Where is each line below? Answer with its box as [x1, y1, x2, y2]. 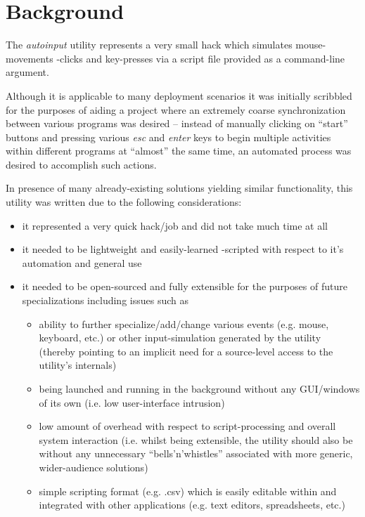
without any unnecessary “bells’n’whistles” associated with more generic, [39, 446, 353, 461]
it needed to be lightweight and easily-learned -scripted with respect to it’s [22, 242, 344, 256]
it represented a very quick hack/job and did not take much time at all [22, 218, 328, 233]
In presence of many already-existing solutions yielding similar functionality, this [6, 181, 353, 195]
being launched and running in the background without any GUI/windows [39, 381, 360, 395]
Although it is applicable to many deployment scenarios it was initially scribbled [6, 88, 352, 103]
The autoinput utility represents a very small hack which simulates [6, 37, 293, 52]
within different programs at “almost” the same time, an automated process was [6, 143, 352, 158]
